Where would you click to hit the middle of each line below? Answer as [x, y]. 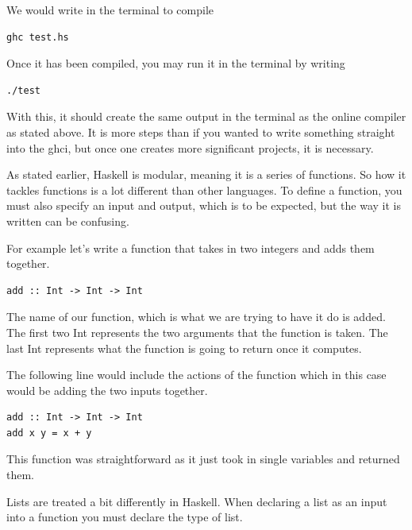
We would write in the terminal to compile [110, 10]
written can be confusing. [68, 221]
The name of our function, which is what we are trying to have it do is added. [196, 317]
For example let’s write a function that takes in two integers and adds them [191, 248]
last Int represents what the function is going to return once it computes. [184, 348]
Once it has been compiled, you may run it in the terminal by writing [176, 63]
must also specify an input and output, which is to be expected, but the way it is [204, 205]
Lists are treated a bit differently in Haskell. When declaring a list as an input [197, 501]
